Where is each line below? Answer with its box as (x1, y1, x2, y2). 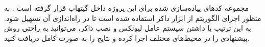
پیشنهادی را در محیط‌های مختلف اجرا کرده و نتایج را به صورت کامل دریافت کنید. (4, 32, 250, 43)
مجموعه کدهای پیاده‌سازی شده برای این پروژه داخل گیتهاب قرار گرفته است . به (4, 3, 249, 13)
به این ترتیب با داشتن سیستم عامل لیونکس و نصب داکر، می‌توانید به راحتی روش (4, 22, 251, 33)
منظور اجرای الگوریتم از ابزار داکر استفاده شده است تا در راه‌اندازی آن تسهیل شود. (4, 12, 261, 23)
